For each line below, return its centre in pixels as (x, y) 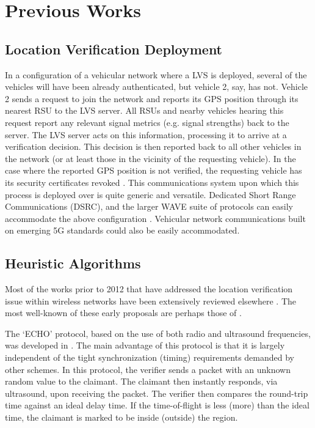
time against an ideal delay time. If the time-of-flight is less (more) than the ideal (157, 405)
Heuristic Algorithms (73, 263)
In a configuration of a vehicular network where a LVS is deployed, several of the (156, 74)
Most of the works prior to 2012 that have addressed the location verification (149, 289)
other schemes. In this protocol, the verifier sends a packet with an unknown (148, 369)
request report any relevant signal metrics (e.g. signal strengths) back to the (147, 122)
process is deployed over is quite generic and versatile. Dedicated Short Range (150, 194)
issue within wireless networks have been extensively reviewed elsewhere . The (151, 301)
